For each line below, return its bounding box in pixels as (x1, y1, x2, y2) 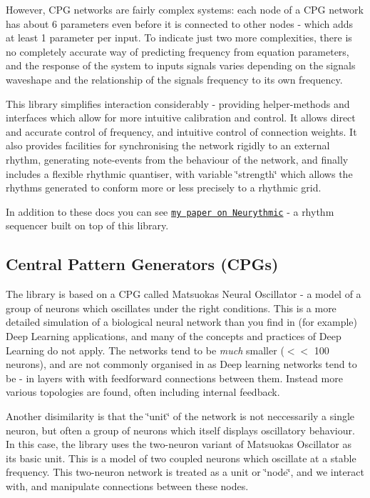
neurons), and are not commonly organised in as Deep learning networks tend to (6, 357, 357, 372)
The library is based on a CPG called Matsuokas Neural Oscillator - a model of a (6, 287, 361, 302)
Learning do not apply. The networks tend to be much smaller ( (6, 342, 284, 357)
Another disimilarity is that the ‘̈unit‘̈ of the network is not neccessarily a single (6, 408, 355, 423)
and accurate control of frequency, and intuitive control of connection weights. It (6, 124, 357, 139)
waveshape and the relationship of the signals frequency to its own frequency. (6, 71, 343, 86)
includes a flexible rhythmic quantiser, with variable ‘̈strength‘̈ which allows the (6, 166, 353, 181)
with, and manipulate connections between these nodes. (6, 478, 249, 493)
